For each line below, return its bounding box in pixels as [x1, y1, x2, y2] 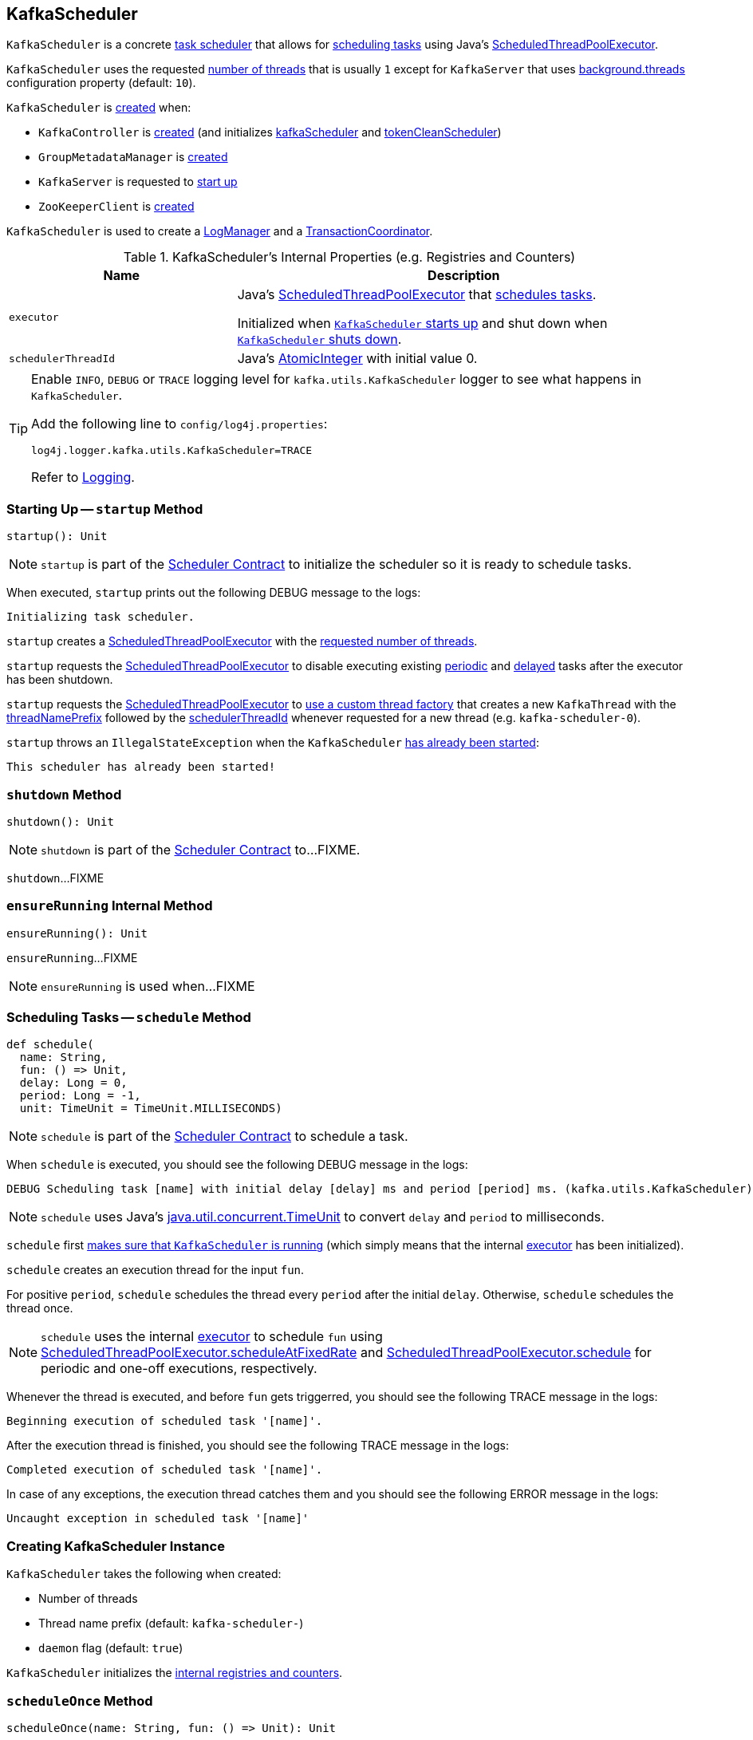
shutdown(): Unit [6, 815, 114, 828]
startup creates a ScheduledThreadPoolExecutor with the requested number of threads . [6, 634, 478, 649]
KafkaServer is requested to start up [38, 175, 238, 189]
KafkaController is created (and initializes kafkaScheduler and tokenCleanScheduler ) [38, 125, 502, 140]
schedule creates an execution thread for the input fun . [6, 1263, 305, 1277]
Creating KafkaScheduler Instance [6, 1537, 225, 1554]
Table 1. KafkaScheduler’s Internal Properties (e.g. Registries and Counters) [123, 249, 576, 266]
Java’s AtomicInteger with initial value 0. [237, 350, 478, 367]
